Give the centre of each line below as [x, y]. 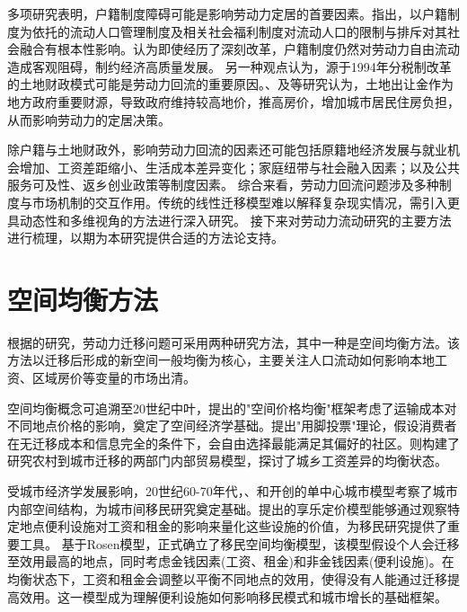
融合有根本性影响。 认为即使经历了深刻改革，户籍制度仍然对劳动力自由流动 [239, 49]
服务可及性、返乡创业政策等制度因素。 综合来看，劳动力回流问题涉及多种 [223, 185]
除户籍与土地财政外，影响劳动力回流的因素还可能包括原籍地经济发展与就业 [227, 150]
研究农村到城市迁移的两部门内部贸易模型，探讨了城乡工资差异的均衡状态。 [227, 461]
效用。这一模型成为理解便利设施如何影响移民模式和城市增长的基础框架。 [233, 596]
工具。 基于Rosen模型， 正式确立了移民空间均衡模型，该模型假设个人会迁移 [239, 543]
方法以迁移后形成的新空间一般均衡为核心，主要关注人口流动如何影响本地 [221, 360]
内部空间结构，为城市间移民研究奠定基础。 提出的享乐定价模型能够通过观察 [227, 508]
